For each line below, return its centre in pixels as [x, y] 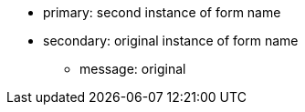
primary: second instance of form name [162, 12]
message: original [133, 69]
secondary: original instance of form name [171, 41]
